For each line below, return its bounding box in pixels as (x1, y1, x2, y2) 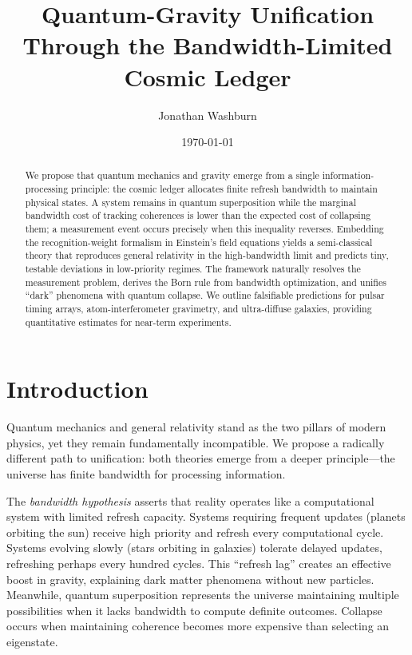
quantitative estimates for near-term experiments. (25, 315, 232, 328)
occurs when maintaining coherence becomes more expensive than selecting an (6, 617, 390, 634)
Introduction (6, 372, 149, 405)
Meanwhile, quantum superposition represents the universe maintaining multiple (6, 586, 399, 603)
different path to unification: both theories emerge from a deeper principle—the (6, 450, 395, 466)
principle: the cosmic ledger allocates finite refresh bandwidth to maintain (71, 182, 378, 196)
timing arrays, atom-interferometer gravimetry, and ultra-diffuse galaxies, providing (25, 302, 372, 316)
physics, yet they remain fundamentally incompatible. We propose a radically (6, 434, 385, 451)
